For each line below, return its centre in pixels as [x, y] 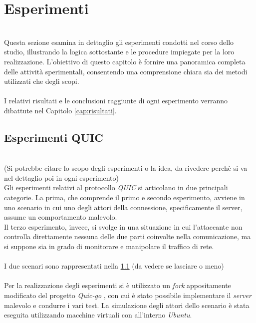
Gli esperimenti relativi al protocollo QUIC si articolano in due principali [116, 187]
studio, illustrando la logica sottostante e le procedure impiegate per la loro [119, 52]
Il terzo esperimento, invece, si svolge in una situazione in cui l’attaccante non [123, 226]
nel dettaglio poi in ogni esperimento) [61, 177]
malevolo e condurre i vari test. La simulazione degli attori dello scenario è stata [127, 305]
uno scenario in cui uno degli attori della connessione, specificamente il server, [123, 207]
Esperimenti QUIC [54, 137]
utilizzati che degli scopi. [42, 81]
